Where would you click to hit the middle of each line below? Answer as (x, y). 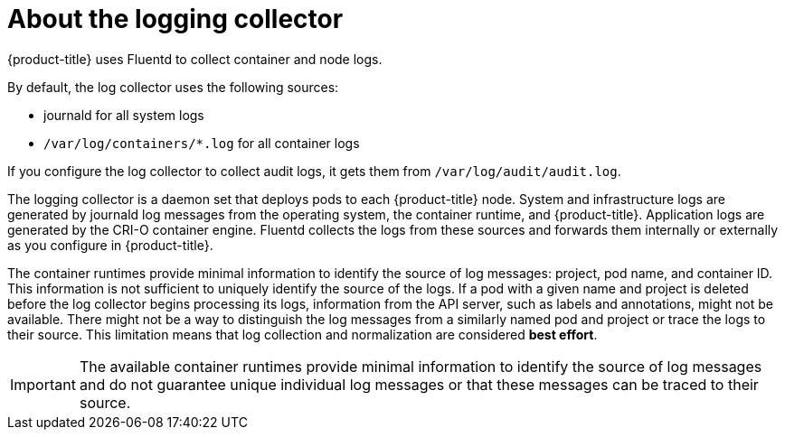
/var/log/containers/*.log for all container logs (202, 143)
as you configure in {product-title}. (110, 245)
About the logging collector (175, 19)
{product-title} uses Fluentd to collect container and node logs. (195, 59)
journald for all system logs (124, 115)
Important (43, 384)
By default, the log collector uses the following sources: (173, 87)
